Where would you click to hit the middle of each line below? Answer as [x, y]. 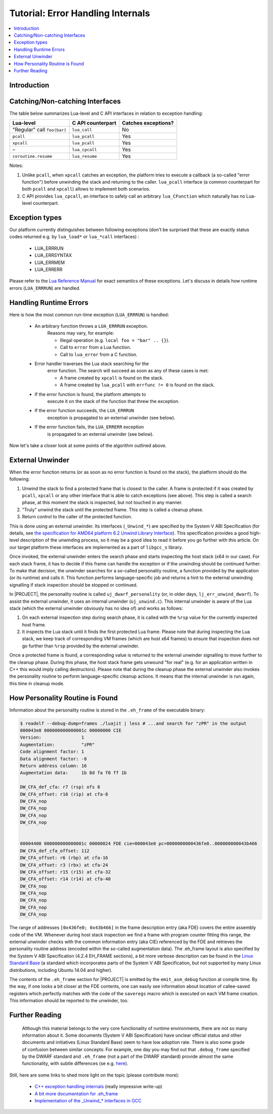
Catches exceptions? [148, 123]
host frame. [34, 625]
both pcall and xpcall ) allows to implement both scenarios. [86, 189]
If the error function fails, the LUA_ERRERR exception [89, 427]
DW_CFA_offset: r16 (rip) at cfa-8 [64, 794]
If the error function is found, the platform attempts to [90, 394]
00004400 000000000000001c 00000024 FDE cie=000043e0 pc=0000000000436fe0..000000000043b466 [139, 844]
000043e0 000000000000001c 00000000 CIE [71, 730]
